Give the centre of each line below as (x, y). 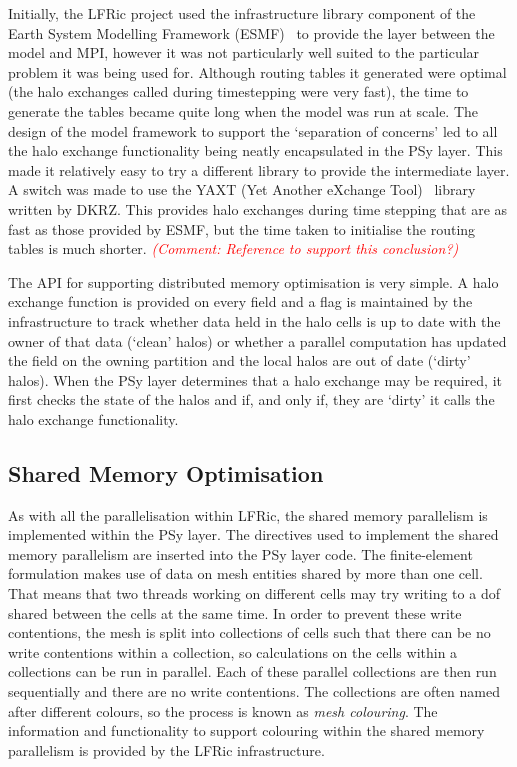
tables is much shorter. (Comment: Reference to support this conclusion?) (233, 248)
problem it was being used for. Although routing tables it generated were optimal (257, 71)
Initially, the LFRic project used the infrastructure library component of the (242, 13)
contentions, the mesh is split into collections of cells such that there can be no (249, 632)
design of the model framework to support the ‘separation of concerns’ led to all (253, 130)
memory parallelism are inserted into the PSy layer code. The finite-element (240, 553)
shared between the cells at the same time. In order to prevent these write (235, 612)
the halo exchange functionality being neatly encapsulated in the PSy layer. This (255, 150)
